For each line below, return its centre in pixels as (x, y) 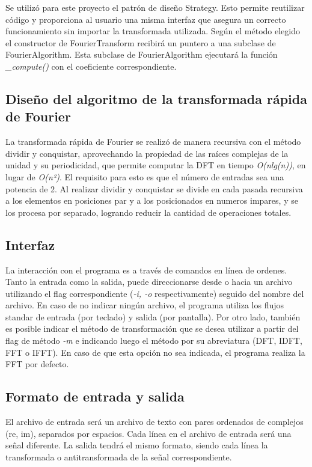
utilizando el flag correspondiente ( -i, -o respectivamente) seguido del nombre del (155, 293)
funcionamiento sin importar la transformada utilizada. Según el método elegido (153, 31)
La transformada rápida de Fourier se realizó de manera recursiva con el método (153, 142)
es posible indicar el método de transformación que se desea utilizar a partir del (152, 328)
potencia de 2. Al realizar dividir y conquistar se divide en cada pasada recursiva (154, 188)
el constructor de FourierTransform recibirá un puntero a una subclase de (141, 42)
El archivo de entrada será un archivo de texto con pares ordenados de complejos (154, 422)
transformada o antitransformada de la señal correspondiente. (119, 456)
